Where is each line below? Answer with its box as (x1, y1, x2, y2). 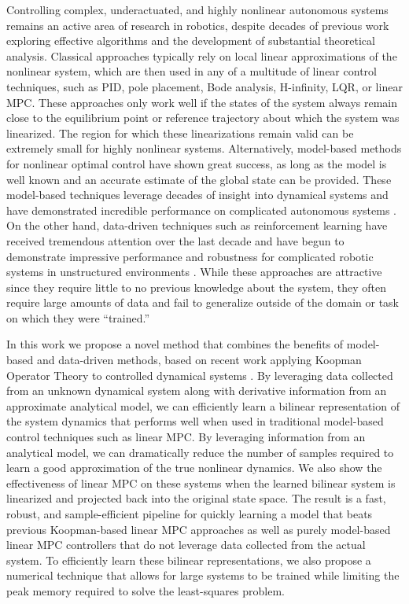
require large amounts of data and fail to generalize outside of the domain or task (6, 294, 399, 311)
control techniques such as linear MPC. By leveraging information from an (6, 429, 366, 445)
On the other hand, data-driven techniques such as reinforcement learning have (6, 217, 388, 234)
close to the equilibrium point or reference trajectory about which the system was (6, 109, 400, 126)
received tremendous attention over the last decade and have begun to (6, 232, 345, 249)
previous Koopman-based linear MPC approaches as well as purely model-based (6, 521, 391, 537)
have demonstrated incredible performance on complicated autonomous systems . (6, 201, 396, 218)
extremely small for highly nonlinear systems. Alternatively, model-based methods (6, 140, 402, 157)
